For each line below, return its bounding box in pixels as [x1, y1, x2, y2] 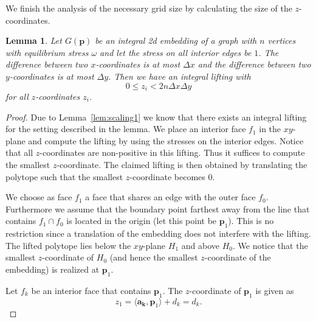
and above [181, 239, 219, 251]
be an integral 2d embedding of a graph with [95, 34, 257, 47]
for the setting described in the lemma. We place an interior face [5, 122, 246, 135]
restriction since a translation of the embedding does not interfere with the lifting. [5, 227, 311, 240]
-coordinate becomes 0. [129, 170, 215, 183]
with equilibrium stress [5, 46, 89, 58]
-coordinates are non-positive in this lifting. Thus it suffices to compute [39, 146, 305, 159]
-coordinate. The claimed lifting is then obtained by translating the [57, 158, 307, 170]
